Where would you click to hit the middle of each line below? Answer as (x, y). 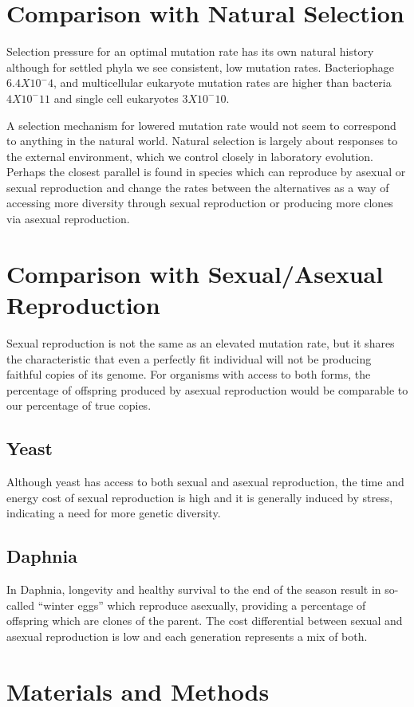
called (20, 605)
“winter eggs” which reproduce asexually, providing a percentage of (202, 605)
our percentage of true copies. (79, 405)
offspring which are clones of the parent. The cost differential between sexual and (205, 621)
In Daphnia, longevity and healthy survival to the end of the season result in (194, 589)
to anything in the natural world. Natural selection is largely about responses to (202, 141)
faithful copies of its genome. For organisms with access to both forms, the (189, 374)
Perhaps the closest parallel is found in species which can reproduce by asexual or (206, 172)
